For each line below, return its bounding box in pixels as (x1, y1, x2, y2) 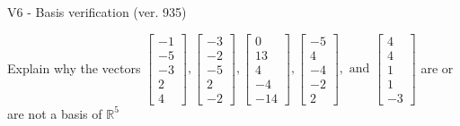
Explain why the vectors (7, 58, 141, 77)
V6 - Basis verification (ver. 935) (7, 3, 187, 21)
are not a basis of (7, 104, 102, 122)
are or (420, 58, 454, 77)
